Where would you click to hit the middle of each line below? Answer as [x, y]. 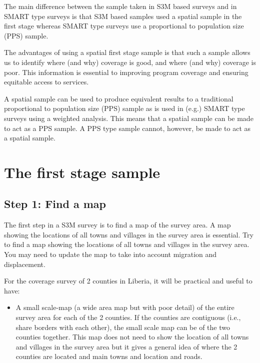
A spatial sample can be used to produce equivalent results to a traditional [119, 98]
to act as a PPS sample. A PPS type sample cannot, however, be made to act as [127, 128]
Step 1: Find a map [55, 204]
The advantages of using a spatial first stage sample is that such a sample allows [127, 52]
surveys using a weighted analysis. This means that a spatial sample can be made [129, 118]
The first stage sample [82, 172]
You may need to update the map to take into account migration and [110, 254]
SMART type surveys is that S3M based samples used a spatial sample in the [123, 16]
